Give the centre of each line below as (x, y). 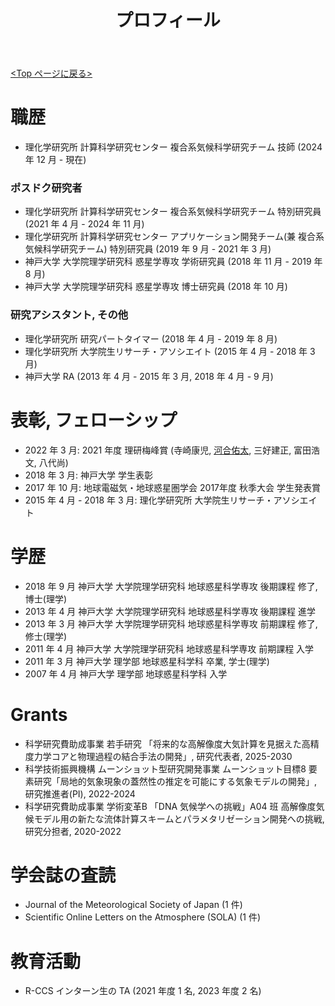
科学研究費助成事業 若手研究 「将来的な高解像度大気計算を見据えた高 (167, 743)
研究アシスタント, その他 (69, 315)
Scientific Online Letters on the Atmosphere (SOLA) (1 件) (143, 917)
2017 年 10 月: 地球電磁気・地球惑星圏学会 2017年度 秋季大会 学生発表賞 (172, 487)
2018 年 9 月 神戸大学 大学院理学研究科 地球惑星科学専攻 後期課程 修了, (171, 586)
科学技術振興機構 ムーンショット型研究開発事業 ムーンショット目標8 (165, 768)
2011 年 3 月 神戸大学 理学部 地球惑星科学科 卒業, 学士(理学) (147, 661)
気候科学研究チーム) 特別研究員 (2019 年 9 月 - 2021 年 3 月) (148, 249)
